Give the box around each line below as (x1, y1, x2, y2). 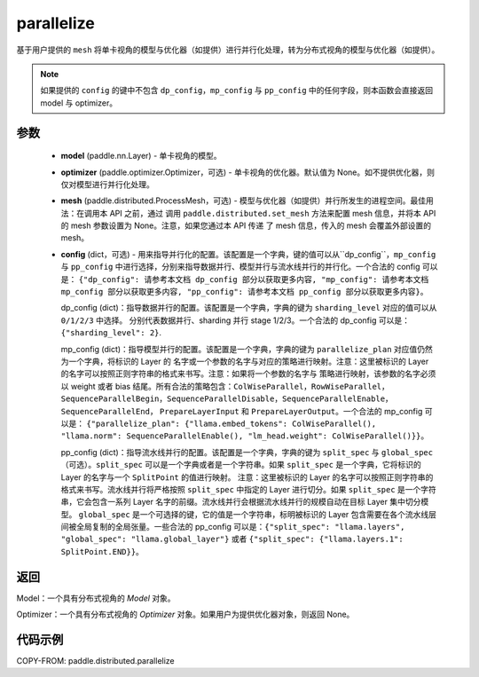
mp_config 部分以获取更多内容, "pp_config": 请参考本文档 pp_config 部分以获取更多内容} (60, 287, 420, 297)
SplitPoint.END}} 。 (60, 546, 144, 556)
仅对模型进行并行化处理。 (60, 178, 154, 190)
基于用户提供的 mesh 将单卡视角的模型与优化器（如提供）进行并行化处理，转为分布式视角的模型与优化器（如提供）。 (16, 44, 440, 55)
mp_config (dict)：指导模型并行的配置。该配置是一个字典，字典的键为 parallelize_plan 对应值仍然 (60, 343, 434, 354)
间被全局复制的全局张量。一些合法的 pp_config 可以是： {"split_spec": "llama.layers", (60, 522, 405, 532)
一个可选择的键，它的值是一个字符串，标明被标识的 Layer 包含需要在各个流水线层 (139, 508, 437, 519)
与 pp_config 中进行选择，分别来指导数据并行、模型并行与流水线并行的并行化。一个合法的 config (60, 262, 420, 272)
